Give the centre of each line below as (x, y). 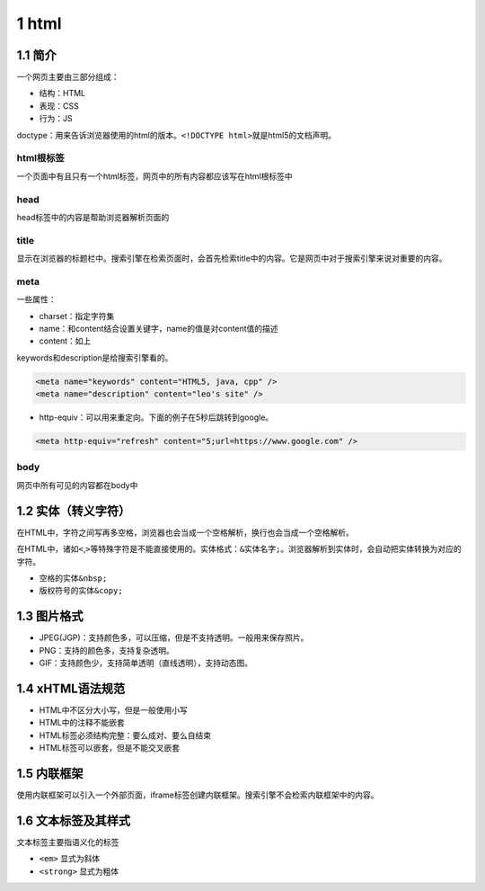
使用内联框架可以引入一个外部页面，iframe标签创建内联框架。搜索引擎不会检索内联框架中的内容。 (198, 795)
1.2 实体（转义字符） (74, 511)
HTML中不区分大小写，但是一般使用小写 (114, 709)
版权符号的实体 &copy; (81, 591)
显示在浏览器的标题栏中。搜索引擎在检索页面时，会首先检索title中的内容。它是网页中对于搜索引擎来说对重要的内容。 (232, 258)
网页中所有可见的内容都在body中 (77, 485)
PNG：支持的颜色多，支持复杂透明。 (106, 650)
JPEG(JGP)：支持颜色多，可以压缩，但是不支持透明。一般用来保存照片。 (174, 637)
